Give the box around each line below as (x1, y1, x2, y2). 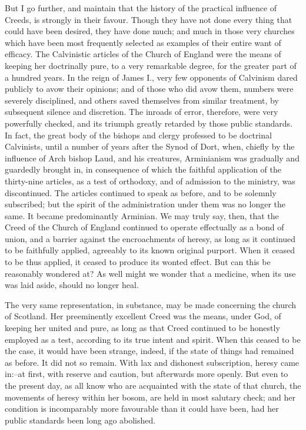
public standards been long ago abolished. (5, 414, 156, 426)
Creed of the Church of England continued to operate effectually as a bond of (5, 221, 284, 233)
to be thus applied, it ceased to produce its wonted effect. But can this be (5, 256, 271, 268)
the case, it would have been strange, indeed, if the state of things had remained (5, 345, 294, 357)
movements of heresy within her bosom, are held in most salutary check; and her (5, 391, 296, 403)
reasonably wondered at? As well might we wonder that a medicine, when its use (5, 267, 296, 279)
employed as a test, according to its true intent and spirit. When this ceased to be (5, 333, 301, 345)
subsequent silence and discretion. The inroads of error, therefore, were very (5, 105, 278, 118)
